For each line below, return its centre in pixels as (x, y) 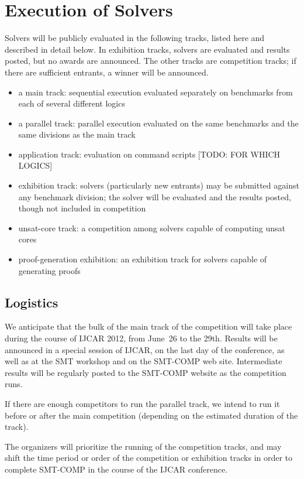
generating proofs (49, 270)
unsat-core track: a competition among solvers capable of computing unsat (152, 227)
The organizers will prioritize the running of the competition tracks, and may (143, 446)
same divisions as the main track (77, 134)
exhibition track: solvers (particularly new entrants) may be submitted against (159, 185)
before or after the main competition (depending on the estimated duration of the (151, 415)
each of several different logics (72, 103)
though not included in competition (82, 208)
